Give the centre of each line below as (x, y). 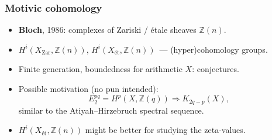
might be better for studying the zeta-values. (165, 130)
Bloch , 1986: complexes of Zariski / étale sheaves (107, 30)
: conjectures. (216, 69)
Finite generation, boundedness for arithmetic (100, 69)
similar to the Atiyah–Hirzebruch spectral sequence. (111, 110)
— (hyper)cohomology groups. (214, 49)
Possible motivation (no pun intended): (88, 88)
